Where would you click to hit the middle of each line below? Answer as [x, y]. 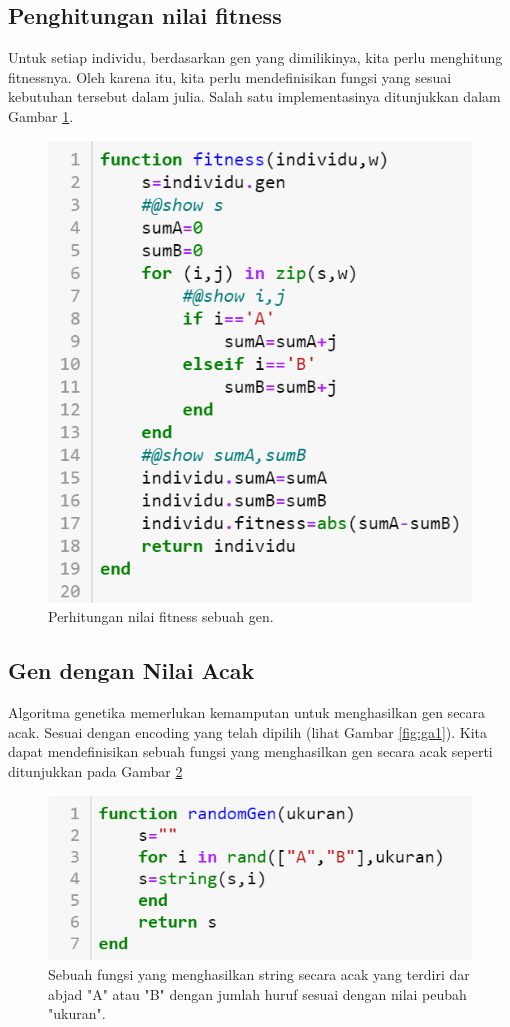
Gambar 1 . [41, 115]
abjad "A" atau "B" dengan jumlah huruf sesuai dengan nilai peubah [257, 993]
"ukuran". [77, 1013]
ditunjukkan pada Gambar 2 [95, 770]
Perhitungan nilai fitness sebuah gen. [161, 616]
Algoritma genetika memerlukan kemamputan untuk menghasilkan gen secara [247, 712]
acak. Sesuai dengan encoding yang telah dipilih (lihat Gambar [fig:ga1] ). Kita [248, 731]
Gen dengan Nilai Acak [131, 670]
